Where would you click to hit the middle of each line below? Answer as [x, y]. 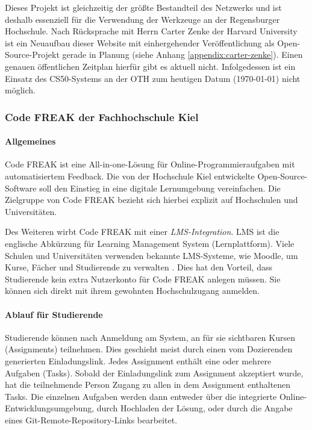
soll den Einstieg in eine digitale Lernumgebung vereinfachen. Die [160, 188]
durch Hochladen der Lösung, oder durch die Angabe [195, 408]
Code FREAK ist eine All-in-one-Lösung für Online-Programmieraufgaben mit [150, 164]
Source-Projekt [32, 55]
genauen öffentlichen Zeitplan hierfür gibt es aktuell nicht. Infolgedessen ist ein [150, 66]
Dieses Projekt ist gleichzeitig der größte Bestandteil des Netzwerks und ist [143, 7]
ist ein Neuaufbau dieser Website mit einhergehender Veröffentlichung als [140, 42]
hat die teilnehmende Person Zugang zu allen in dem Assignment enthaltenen [148, 385]
